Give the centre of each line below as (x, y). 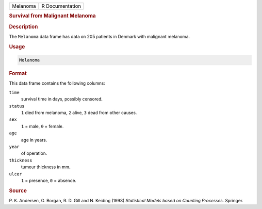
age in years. (34, 140)
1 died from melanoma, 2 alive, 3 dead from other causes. (79, 113)
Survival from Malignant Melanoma (52, 16)
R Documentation (61, 6)
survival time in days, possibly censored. (62, 99)
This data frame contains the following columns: (57, 83)
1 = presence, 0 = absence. (49, 180)
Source (18, 191)
